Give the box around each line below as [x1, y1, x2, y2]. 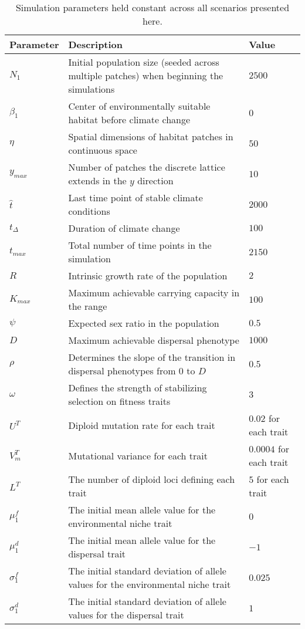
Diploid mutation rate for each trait [68, 418, 215, 432]
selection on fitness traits [68, 394, 171, 408]
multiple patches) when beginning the [68, 69, 223, 82]
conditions [68, 204, 110, 218]
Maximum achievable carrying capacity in [68, 286, 240, 299]
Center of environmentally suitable [68, 99, 211, 113]
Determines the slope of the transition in [68, 350, 236, 364]
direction [137, 174, 174, 187]
